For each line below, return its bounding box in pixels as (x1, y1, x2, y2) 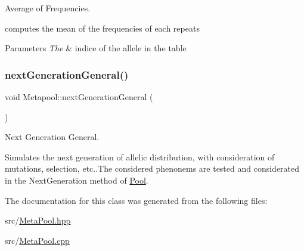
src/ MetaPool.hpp (5, 214, 71, 227)
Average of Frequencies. (5, 2, 91, 14)
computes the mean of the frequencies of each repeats (5, 21, 200, 34)
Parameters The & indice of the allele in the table (5, 42, 187, 54)
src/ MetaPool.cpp (5, 234, 70, 246)
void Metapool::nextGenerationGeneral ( (5, 91, 153, 103)
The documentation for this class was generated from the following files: (5, 194, 268, 206)
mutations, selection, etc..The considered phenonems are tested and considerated (5, 162, 300, 175)
